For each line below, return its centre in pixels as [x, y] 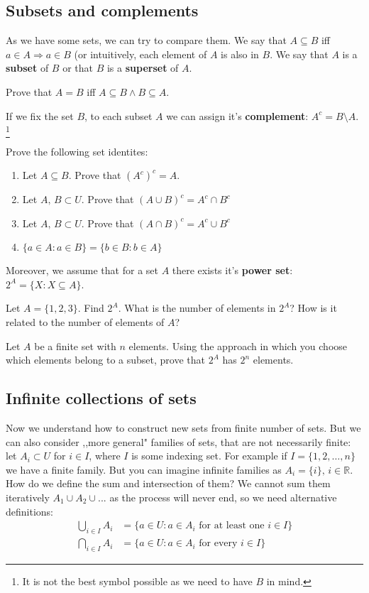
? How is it [313, 308]
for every [218, 544]
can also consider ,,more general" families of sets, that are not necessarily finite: [178, 441]
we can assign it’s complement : [237, 115]
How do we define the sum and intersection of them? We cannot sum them [168, 483]
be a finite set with [75, 346]
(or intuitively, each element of [141, 54]
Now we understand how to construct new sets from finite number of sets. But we [183, 428]
